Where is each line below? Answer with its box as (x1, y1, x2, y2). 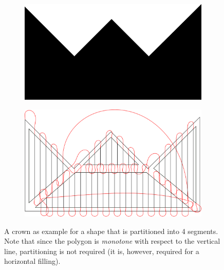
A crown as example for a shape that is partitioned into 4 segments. (4, 225, 218, 236)
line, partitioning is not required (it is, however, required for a (4, 245, 199, 256)
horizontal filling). (4, 256, 61, 266)
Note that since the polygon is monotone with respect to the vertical (4, 236, 220, 246)
